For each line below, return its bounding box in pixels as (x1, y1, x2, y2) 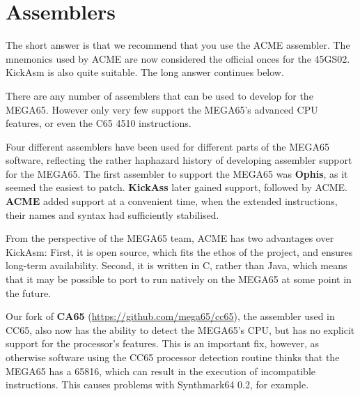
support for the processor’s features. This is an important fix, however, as (6, 336, 320, 351)
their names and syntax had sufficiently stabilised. (6, 207, 219, 222)
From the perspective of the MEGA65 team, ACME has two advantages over (6, 231, 334, 245)
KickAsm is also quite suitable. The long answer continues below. (6, 65, 284, 79)
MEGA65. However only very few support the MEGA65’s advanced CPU (6, 102, 318, 116)
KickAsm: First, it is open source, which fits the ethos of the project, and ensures (6, 244, 353, 259)
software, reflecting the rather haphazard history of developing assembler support (6, 153, 352, 167)
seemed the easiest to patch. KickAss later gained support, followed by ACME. (6, 180, 347, 195)
